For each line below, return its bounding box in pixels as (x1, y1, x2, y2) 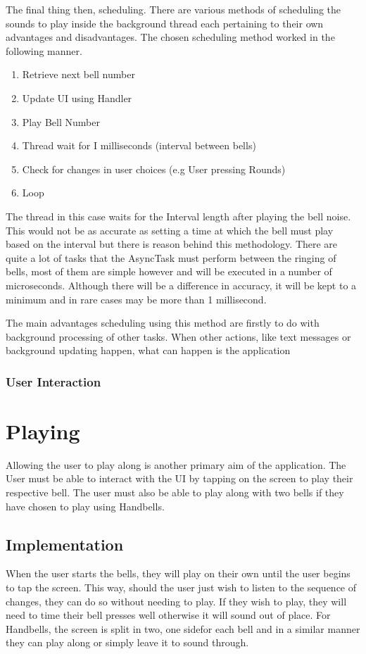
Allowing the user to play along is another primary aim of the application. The (6, 457, 346, 472)
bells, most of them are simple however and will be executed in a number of (6, 264, 332, 279)
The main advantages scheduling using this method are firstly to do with (6, 315, 320, 330)
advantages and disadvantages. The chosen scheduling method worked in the (6, 30, 335, 44)
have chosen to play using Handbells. (6, 498, 165, 513)
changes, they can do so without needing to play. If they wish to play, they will (6, 593, 347, 608)
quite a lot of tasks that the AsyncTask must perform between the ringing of (6, 250, 336, 265)
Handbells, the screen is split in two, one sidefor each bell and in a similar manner (6, 621, 360, 636)
